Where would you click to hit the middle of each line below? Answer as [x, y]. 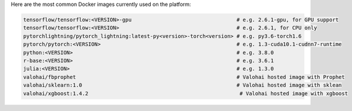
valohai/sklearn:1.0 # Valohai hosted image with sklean [182, 85]
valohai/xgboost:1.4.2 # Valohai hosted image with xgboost [186, 93]
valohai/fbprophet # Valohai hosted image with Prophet [184, 77]
